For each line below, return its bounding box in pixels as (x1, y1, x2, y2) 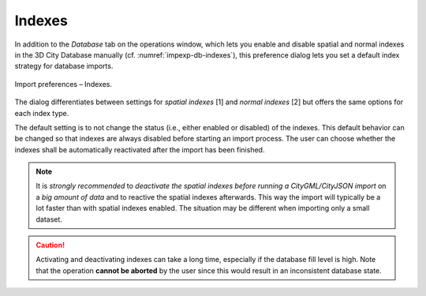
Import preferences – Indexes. (14, 79, 112, 88)
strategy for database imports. (14, 62, 114, 71)
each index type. (14, 108, 69, 118)
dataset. (35, 214, 63, 224)
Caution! (35, 241, 65, 250)
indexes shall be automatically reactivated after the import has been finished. (14, 144, 265, 154)
